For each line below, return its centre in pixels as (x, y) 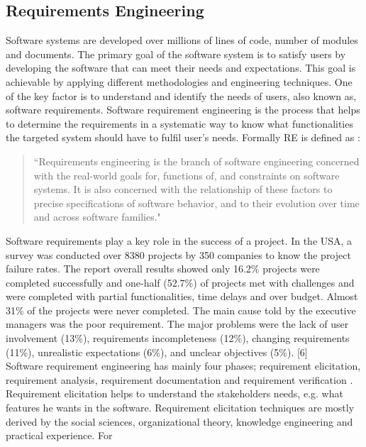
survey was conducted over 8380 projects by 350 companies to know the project (178, 254)
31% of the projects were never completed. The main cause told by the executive (181, 310)
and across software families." (97, 217)
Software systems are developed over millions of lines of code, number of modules (182, 40)
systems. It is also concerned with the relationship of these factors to (183, 189)
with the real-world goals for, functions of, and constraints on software (187, 175)
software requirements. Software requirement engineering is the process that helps (183, 110)
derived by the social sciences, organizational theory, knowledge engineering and (179, 421)
